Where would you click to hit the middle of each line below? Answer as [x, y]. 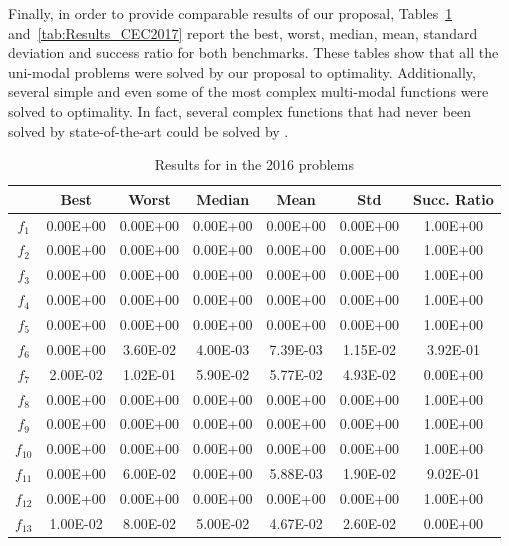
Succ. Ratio [453, 198]
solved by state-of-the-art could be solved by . [148, 130]
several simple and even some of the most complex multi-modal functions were [248, 91]
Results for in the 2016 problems [254, 164]
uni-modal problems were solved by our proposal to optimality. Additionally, [242, 71]
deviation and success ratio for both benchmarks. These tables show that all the [253, 52]
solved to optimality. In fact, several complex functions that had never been [240, 110]
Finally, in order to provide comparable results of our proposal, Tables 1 [230, 13]
